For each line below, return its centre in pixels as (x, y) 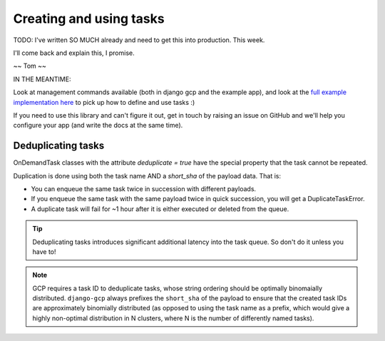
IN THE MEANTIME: (42, 79)
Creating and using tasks (89, 19)
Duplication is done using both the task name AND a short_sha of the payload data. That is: (147, 175)
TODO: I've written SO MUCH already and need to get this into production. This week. (139, 40)
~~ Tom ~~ (30, 66)
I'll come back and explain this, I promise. (74, 53)
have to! (44, 251)
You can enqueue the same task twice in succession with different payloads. (144, 188)
